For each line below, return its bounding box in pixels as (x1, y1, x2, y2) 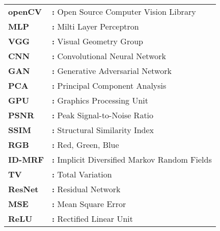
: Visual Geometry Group (52, 35, 143, 47)
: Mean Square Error (52, 198, 126, 210)
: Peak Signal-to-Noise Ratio (52, 109, 154, 121)
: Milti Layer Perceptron (52, 20, 139, 32)
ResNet (8, 183, 39, 195)
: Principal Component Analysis (52, 80, 167, 91)
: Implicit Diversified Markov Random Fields (52, 153, 212, 165)
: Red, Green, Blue (52, 139, 119, 150)
